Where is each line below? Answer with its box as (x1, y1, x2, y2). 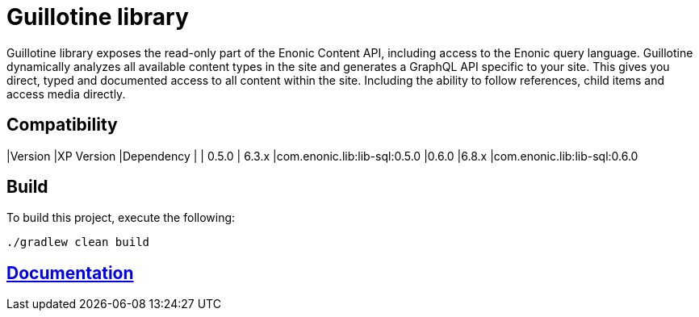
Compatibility (6, 115, 118, 136)
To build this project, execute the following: (6, 211, 236, 225)
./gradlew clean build (6, 236, 150, 249)
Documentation (6, 262, 134, 283)
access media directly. (6, 86, 126, 101)
